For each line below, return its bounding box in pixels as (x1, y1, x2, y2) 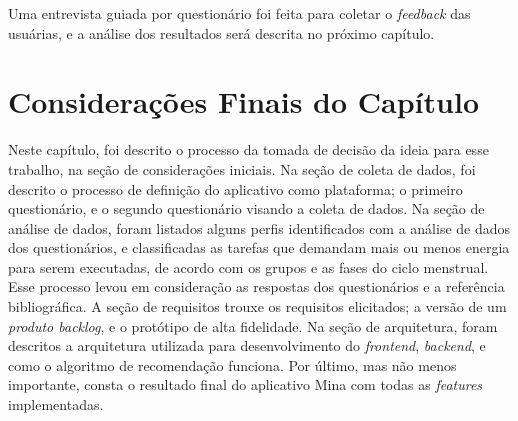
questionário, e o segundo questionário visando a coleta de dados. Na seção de (8, 198, 485, 219)
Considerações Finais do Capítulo (8, 81, 479, 122)
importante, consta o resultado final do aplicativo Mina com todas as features (8, 374, 483, 395)
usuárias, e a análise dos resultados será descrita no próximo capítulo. (8, 22, 435, 43)
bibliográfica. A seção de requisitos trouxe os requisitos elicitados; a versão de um (8, 296, 507, 317)
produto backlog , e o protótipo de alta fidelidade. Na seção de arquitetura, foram (8, 315, 498, 336)
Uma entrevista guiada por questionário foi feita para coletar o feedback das (8, 3, 471, 23)
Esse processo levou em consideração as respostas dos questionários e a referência (8, 276, 505, 297)
